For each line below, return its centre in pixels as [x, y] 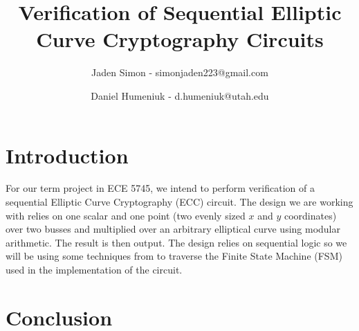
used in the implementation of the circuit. [94, 269]
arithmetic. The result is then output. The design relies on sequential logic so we [176, 242]
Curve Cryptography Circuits [180, 39]
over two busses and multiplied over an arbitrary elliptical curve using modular [173, 229]
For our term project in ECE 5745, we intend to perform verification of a [160, 188]
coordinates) [310, 215]
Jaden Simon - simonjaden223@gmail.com [180, 72]
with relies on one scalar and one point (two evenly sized [126, 215]
